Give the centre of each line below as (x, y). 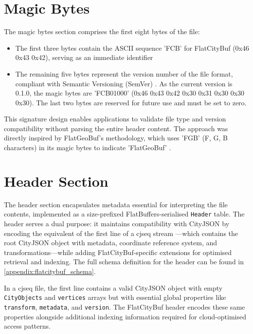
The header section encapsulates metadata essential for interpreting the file (116, 204)
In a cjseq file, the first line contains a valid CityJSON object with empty (113, 287)
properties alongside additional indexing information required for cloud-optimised (125, 316)
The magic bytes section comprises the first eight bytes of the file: (102, 31)
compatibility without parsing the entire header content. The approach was (116, 128)
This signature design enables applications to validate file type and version (115, 119)
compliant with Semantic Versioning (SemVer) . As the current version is (124, 83)
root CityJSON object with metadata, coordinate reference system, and (111, 243)
